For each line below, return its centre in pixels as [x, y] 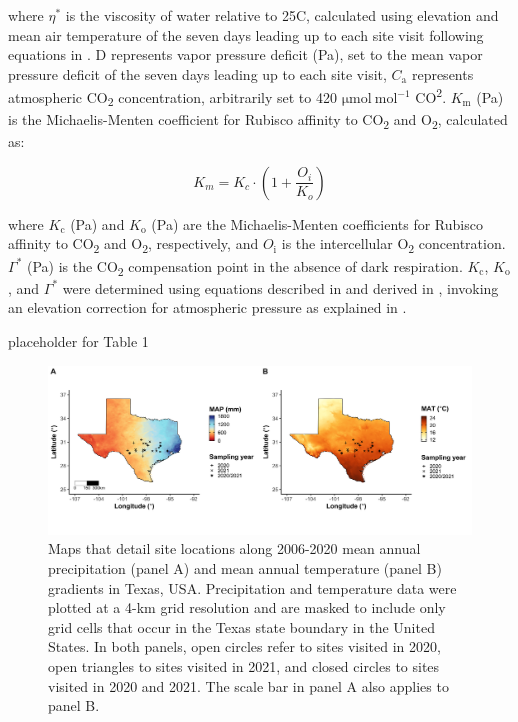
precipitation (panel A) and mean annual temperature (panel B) [245, 568]
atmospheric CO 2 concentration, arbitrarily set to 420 [172, 98]
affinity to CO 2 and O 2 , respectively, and [133, 245]
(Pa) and [97, 223]
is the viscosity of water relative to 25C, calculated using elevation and [282, 15]
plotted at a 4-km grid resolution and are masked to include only [247, 607]
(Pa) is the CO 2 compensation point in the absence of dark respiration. [244, 267]
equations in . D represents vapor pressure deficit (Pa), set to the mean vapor [245, 54]
